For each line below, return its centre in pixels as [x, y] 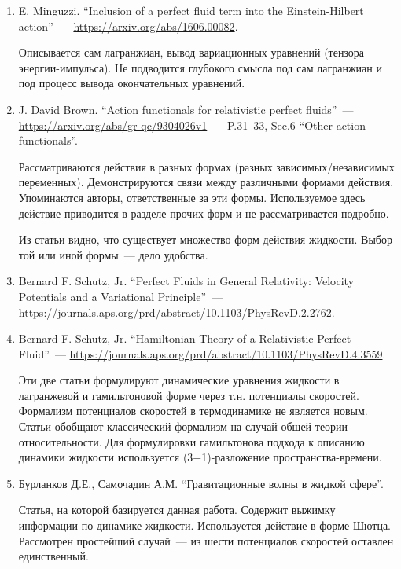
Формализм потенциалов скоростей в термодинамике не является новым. [193, 411]
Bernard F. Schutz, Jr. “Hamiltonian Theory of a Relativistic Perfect [185, 338]
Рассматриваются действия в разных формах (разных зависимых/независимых [206, 166]
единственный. [53, 556]
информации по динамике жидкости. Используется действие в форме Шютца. [205, 525]
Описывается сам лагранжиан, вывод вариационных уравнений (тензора [191, 52]
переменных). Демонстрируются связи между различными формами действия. [206, 182]
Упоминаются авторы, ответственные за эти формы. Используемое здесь [192, 197]
